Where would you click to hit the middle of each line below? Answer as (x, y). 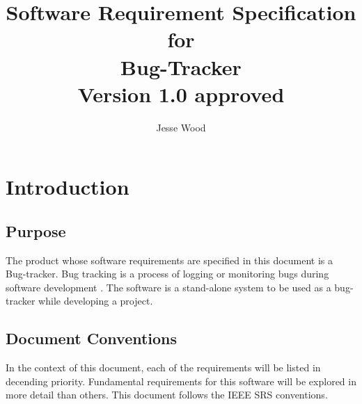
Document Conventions (92, 338)
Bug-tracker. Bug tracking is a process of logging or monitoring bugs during (167, 274)
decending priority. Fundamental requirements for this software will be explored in (181, 381)
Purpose (36, 231)
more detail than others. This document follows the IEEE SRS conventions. (167, 395)
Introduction (68, 187)
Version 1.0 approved (181, 94)
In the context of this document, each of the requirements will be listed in (163, 367)
